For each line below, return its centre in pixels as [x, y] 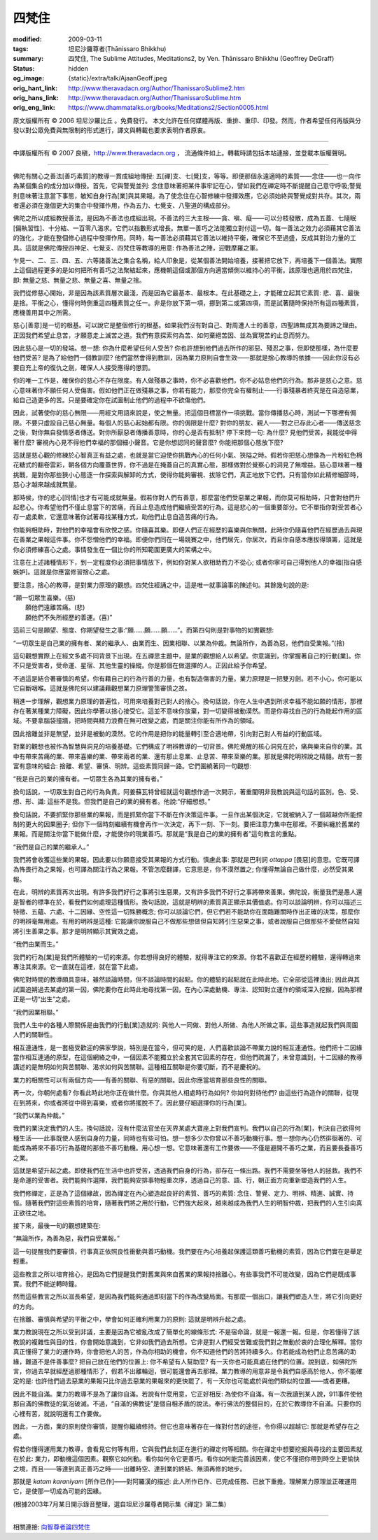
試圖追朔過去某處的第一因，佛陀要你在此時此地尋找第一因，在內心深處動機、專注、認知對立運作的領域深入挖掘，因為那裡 [188, 989]
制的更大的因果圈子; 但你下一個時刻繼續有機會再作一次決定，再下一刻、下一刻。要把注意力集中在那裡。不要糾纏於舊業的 [187, 824]
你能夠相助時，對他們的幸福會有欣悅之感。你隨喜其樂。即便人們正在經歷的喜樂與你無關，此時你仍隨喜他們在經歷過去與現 [188, 530]
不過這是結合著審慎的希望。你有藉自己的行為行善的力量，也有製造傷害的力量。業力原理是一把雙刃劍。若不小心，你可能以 [188, 678]
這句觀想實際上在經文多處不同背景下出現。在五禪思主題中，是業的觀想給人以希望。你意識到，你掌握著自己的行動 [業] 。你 [187, 656]
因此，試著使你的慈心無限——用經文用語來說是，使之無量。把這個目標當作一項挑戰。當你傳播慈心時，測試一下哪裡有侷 [184, 413]
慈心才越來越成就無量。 [47, 485]
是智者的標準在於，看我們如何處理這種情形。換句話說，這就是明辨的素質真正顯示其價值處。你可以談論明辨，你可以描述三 [188, 902]
